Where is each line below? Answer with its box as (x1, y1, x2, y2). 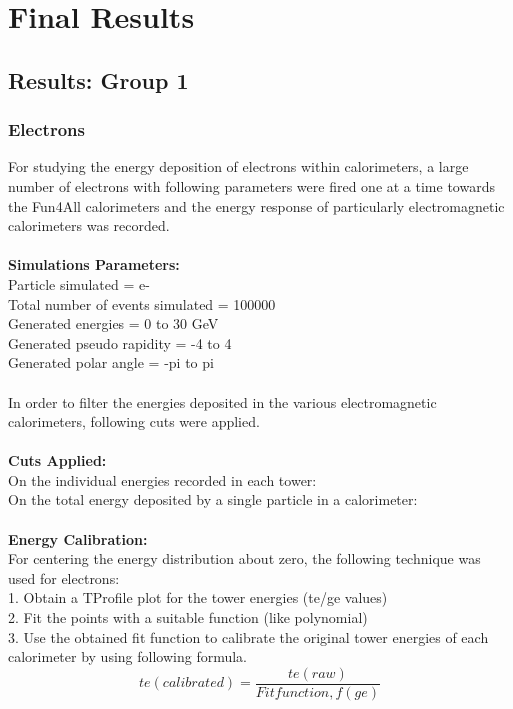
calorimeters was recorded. (8, 215, 170, 236)
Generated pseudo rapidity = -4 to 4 (8, 332, 232, 353)
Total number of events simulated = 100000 (8, 293, 276, 314)
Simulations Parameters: (8, 254, 180, 275)
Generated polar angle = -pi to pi (8, 352, 214, 373)
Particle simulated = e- (8, 273, 150, 294)
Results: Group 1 (8, 64, 189, 95)
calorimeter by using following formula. (8, 646, 247, 667)
